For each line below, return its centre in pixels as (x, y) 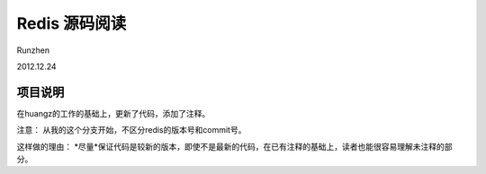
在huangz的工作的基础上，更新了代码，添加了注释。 (113, 113)
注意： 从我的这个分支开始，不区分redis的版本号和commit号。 (131, 130)
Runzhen (33, 50)
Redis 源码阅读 (72, 23)
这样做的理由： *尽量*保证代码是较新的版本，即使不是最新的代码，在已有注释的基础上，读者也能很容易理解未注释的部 (234, 146)
